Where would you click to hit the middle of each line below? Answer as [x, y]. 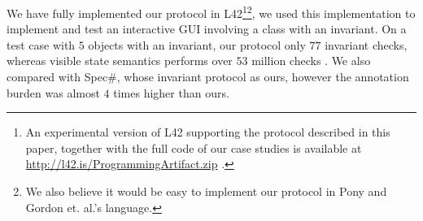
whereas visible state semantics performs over [120, 61]
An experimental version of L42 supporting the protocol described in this [208, 132]
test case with [41, 44]
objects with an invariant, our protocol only [197, 44]
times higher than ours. [171, 92]
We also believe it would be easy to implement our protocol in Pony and [206, 191]
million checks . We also [311, 61]
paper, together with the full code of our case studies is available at [194, 147]
